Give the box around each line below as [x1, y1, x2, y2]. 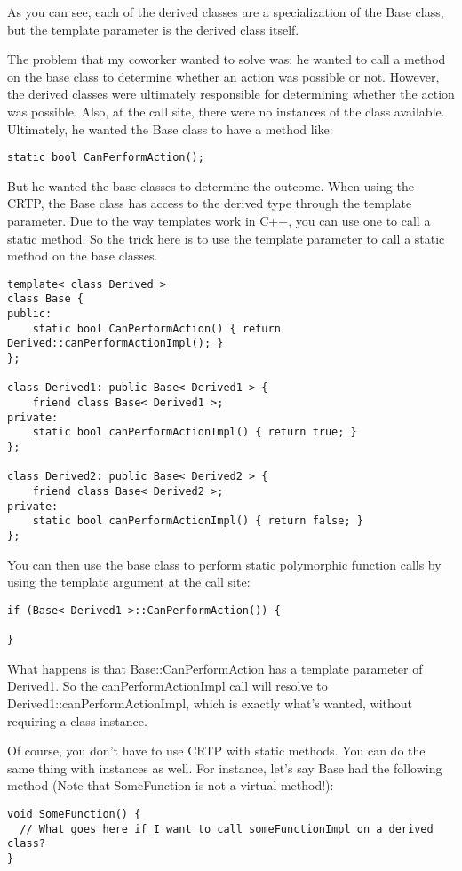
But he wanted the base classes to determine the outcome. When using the [7, 176, 414, 195]
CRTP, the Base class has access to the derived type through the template [7, 194, 412, 212]
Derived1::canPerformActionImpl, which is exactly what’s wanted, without [7, 693, 413, 712]
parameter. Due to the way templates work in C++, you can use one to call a [7, 212, 431, 229]
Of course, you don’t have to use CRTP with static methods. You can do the [7, 741, 426, 760]
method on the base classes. [7, 246, 158, 265]
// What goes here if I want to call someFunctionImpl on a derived [20, 822, 434, 835]
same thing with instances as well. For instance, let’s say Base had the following [7, 758, 442, 777]
